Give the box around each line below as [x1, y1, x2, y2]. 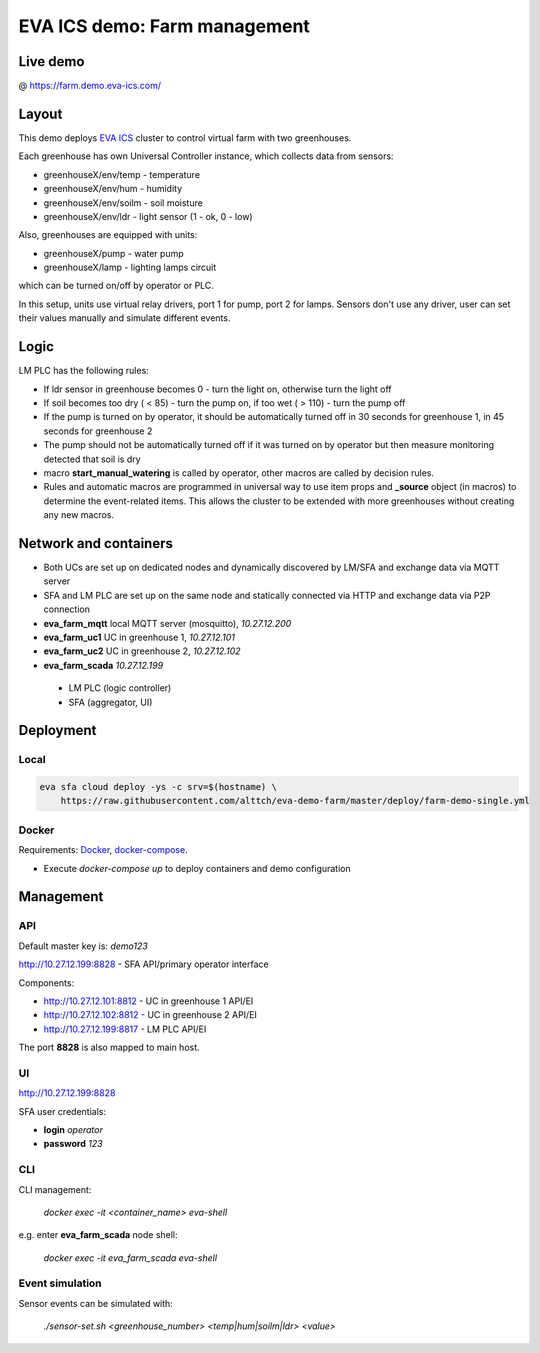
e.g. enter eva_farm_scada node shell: [18, 1229, 179, 1241]
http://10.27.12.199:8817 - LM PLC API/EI [43, 1023, 207, 1035]
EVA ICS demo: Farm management [18, 15, 310, 37]
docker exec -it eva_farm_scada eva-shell [43, 1251, 218, 1264]
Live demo [18, 53, 85, 70]
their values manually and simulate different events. [18, 312, 231, 324]
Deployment [18, 722, 97, 739]
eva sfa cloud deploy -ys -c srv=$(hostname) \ [39, 781, 277, 793]
